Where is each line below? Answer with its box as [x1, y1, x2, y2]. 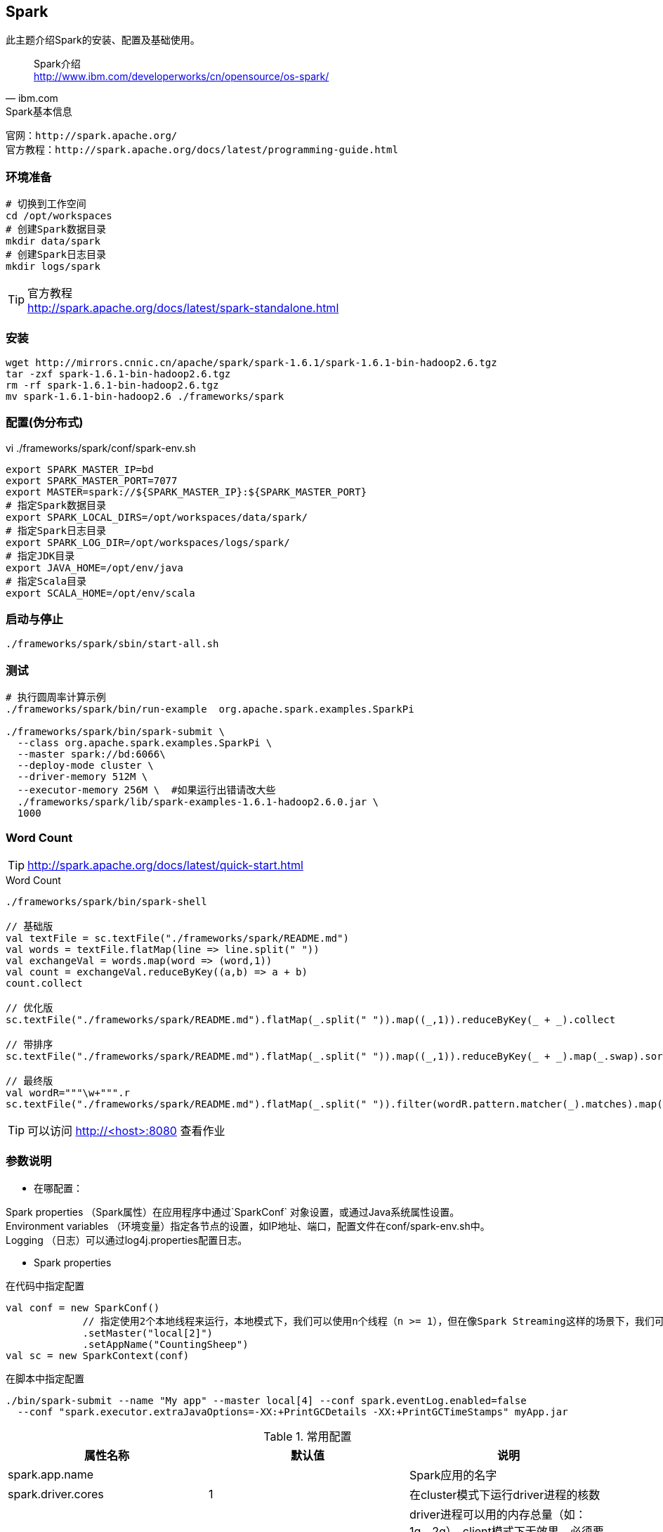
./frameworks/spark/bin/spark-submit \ [6, 726, 225, 738]
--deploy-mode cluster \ [17, 760, 154, 772]
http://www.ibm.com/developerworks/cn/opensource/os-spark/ [34, 70, 329, 83]
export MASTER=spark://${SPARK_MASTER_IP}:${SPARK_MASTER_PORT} [6, 486, 367, 498]
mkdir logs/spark [6, 261, 100, 273]
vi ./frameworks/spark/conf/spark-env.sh [6, 441, 196, 454]
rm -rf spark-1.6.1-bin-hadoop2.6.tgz [6, 379, 219, 391]
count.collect [6, 977, 83, 989]
